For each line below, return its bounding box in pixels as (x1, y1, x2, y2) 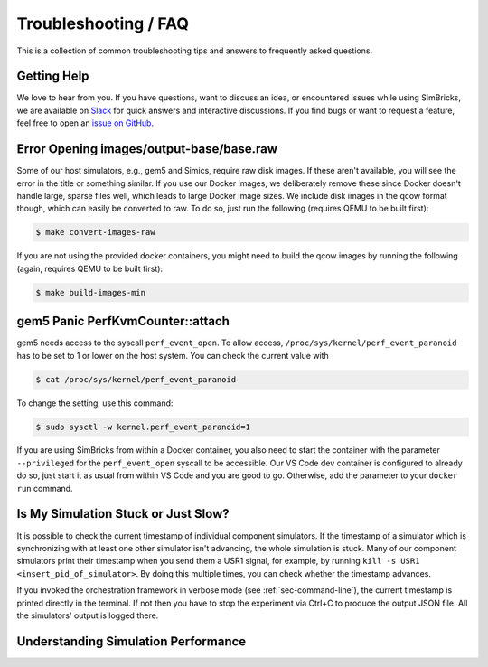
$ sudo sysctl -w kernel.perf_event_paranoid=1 (35, 421, 250, 432)
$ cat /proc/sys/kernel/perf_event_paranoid (35, 374, 237, 384)
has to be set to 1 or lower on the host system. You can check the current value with (16, 350, 329, 361)
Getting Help (16, 69, 89, 84)
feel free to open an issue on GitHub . (16, 117, 154, 128)
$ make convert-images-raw (35, 227, 155, 238)
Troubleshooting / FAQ (16, 14, 190, 33)
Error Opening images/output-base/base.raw (16, 141, 278, 157)
